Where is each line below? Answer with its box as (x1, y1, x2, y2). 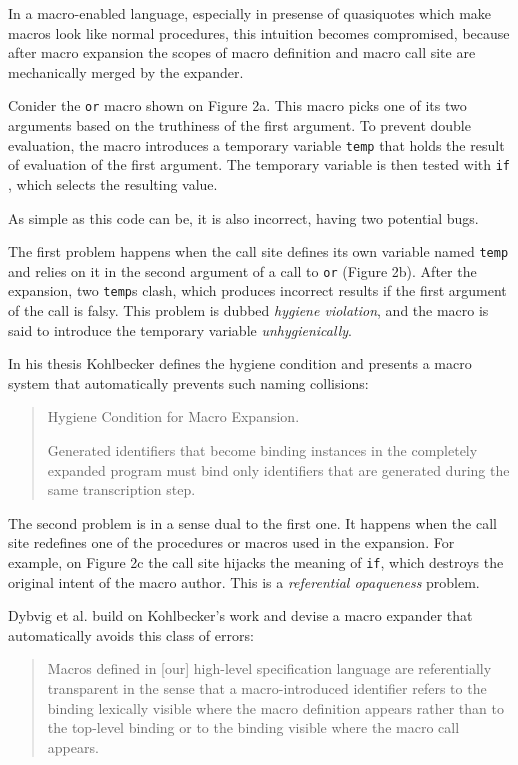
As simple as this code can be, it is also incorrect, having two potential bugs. (8, 207, 479, 228)
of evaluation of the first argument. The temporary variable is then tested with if (8, 154, 511, 175)
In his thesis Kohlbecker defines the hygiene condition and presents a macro (8, 353, 472, 374)
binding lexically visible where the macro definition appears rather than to (47, 697, 504, 718)
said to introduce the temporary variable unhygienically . (8, 319, 352, 340)
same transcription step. (47, 479, 196, 500)
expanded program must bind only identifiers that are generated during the (47, 459, 510, 480)
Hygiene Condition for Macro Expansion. (47, 406, 300, 427)
